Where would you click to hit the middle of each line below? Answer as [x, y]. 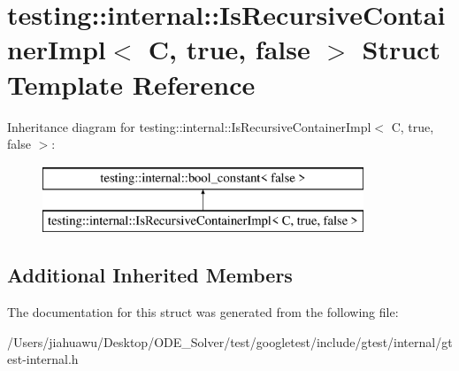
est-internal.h [43, 359]
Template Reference [131, 84]
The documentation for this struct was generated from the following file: [203, 312]
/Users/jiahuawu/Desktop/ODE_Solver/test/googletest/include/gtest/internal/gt [230, 341]
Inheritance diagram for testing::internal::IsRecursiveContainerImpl [189, 126]
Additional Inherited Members [150, 275]
